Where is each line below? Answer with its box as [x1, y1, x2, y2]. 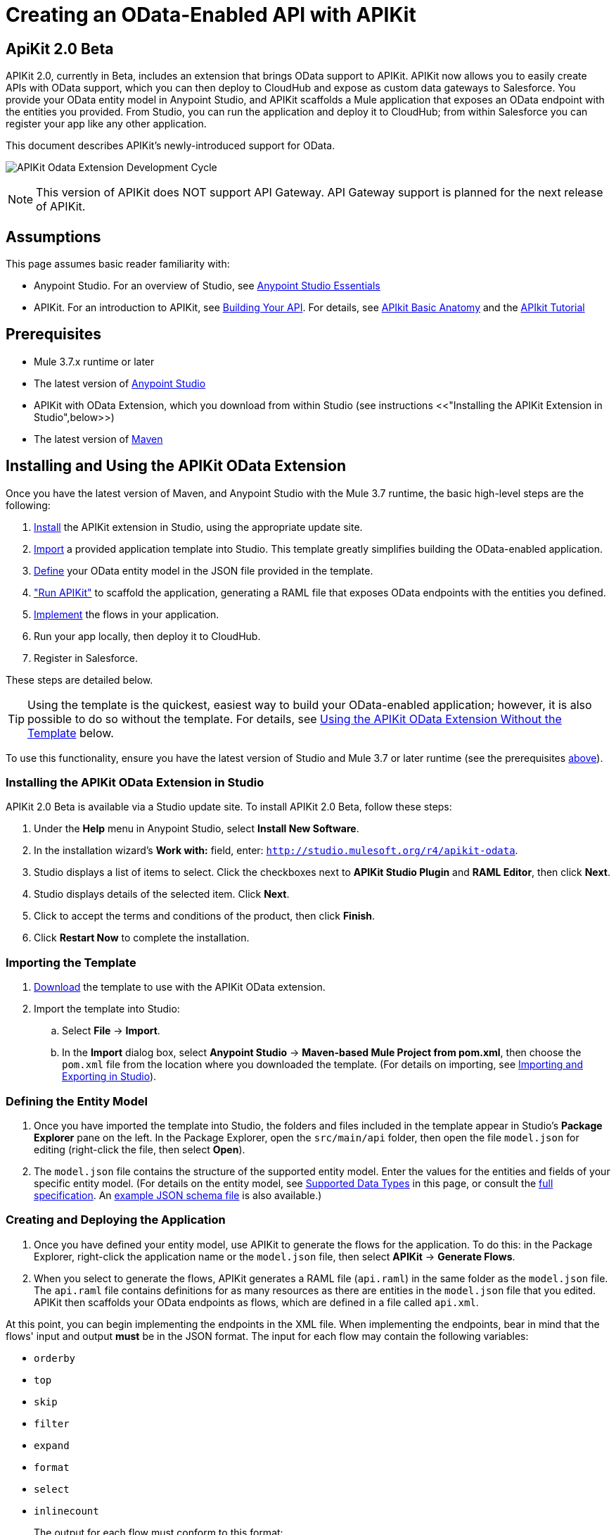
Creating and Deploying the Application [6, 1213, 226, 1227]
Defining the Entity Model [6, 1094, 148, 1108]
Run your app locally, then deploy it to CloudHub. [34, 629, 261, 642]
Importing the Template [6, 955, 136, 970]
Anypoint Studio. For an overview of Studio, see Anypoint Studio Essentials [34, 280, 380, 292]
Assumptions [6, 227, 101, 246]
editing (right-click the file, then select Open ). [34, 1143, 245, 1155]
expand [34, 1439, 70, 1451]
